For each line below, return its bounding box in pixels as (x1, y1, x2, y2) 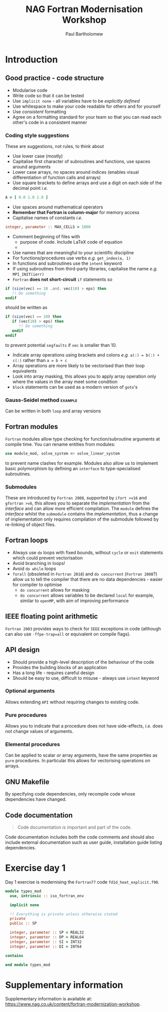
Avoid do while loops (12, 565, 56, 571)
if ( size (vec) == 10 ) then (5, 314, 62, 319)
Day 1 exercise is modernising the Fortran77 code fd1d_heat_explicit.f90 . (5, 879, 159, 885)
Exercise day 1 (5, 862, 66, 874)
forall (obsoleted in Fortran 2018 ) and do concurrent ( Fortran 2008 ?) (12, 570, 157, 577)
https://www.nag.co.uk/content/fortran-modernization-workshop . (5, 1001, 141, 1007)
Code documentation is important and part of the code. (17, 824, 132, 830)
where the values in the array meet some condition (12, 379, 118, 385)
